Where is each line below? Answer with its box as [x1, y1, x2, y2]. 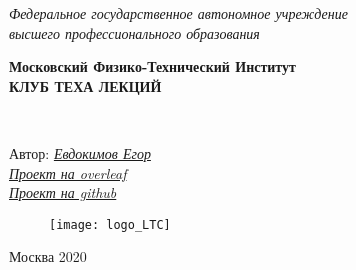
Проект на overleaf [9, 162, 127, 183]
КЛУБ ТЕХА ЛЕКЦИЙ [9, 75, 162, 96]
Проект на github [9, 182, 117, 203]
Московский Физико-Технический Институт [9, 56, 296, 77]
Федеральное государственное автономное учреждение [9, 3, 348, 23]
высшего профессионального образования [9, 22, 260, 43]
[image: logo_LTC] [49, 217, 171, 232]
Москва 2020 [9, 246, 87, 267]
